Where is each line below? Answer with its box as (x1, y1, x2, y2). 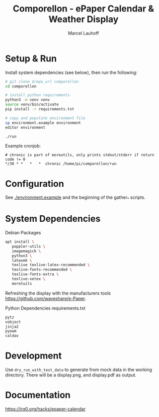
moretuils (11, 281, 32, 286)
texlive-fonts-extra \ (11, 272, 59, 277)
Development (5, 350, 62, 362)
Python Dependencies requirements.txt (5, 305, 85, 311)
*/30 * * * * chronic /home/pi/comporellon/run (5, 161, 117, 166)
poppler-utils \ (11, 244, 46, 249)
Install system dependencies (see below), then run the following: (5, 69, 138, 75)
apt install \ (5, 239, 35, 245)
